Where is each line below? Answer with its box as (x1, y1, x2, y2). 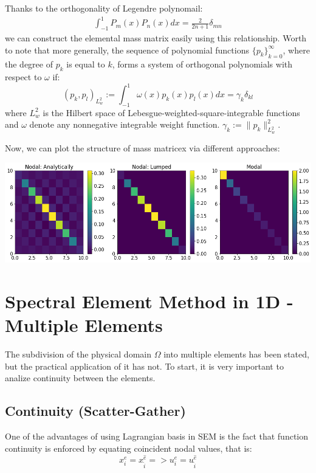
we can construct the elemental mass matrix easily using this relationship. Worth (5, 31, 307, 44)
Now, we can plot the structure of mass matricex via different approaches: (5, 141, 280, 154)
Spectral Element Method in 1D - (5, 289, 294, 314)
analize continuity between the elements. (5, 371, 156, 384)
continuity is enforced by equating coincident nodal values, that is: (5, 441, 252, 454)
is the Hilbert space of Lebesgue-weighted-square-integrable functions (43, 106, 300, 119)
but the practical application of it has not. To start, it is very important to (5, 359, 284, 372)
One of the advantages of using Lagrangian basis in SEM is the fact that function (5, 430, 309, 443)
